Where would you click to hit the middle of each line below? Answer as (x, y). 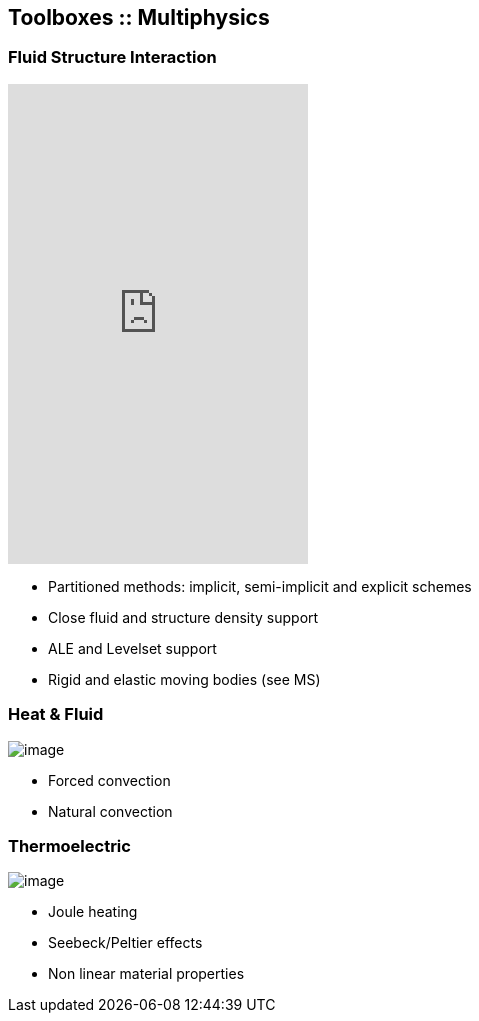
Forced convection (109, 780)
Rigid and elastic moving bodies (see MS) (184, 679)
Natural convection (110, 811)
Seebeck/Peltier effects (125, 943)
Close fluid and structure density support (183, 617)
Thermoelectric (69, 845)
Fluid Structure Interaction (112, 57)
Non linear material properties (146, 974)
